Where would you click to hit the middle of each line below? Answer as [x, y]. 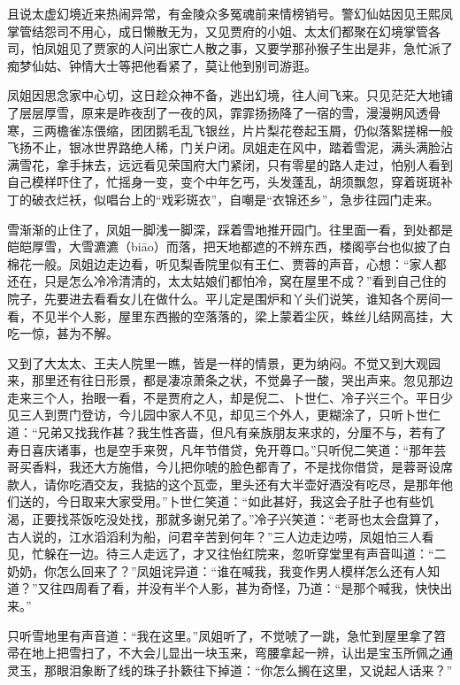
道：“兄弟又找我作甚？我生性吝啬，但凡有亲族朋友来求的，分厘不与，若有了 [227, 432]
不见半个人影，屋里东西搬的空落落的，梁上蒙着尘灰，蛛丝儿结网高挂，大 [242, 316]
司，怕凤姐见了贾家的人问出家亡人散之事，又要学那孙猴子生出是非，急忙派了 [230, 48]
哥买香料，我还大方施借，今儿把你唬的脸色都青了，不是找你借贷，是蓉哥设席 [230, 467]
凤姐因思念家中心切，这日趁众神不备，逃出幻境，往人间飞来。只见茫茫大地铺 [230, 95]
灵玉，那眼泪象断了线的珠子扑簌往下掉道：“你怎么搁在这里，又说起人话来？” [230, 670]
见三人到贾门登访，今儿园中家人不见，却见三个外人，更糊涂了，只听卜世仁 [224, 415]
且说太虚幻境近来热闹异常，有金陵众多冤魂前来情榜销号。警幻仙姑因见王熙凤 [230, 13]
